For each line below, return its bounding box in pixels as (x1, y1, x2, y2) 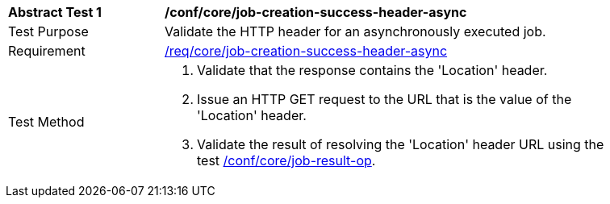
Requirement (8, 43, 86, 59)
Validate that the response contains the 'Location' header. (197, 62, 548, 78)
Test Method (8, 114, 85, 130)
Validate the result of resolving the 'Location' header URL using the (197, 136, 604, 152)
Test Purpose (8, 23, 89, 40)
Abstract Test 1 (8, 4, 102, 20)
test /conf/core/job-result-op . (197, 152, 376, 169)
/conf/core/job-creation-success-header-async (165, 4, 467, 20)
